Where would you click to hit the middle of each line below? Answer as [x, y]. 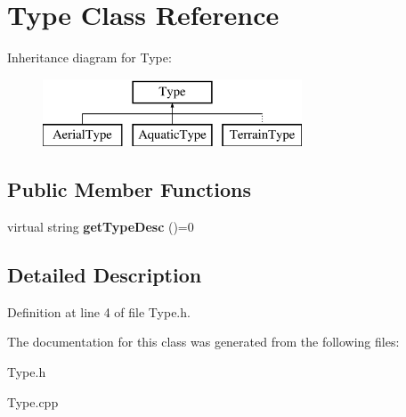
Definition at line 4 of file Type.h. [99, 311]
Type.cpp [33, 401]
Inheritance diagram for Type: [89, 57]
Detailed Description [105, 275]
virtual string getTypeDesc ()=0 [101, 227]
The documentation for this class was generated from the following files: [203, 342]
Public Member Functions [129, 189]
